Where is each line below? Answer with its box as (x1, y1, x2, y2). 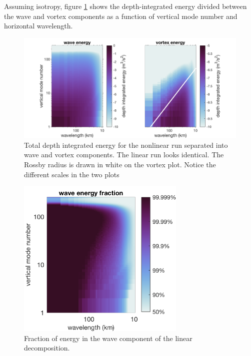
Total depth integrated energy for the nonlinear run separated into (24, 139, 228, 150)
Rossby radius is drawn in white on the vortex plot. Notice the (24, 159, 216, 169)
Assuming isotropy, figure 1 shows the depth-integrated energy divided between (4, 1, 247, 11)
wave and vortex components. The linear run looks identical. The (24, 149, 224, 160)
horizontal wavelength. (4, 20, 73, 31)
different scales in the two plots (24, 169, 119, 179)
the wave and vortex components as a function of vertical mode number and (4, 10, 237, 21)
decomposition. (24, 343, 70, 353)
